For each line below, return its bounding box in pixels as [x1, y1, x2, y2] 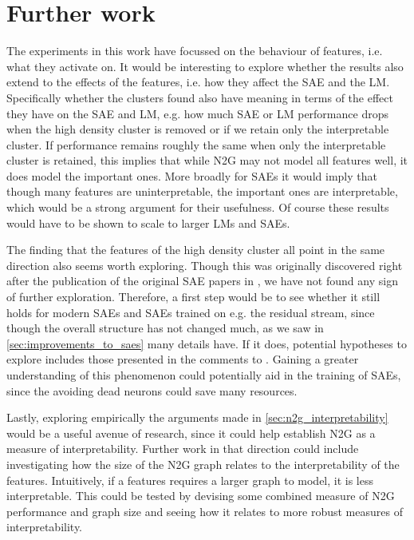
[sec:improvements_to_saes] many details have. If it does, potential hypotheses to [6, 335, 407, 351]
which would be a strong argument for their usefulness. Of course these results [6, 199, 389, 216]
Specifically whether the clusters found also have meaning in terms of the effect [6, 89, 393, 105]
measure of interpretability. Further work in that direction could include [6, 440, 359, 457]
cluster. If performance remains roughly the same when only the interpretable [6, 136, 386, 153]
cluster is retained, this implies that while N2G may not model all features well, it [6, 152, 408, 169]
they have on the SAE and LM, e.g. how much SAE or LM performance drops [6, 105, 388, 121]
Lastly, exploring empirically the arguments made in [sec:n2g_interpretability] [6, 409, 388, 426]
